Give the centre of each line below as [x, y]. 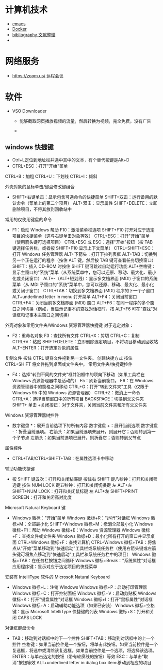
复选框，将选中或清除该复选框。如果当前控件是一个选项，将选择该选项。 [84, 650]
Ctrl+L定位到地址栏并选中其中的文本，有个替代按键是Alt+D [71, 160]
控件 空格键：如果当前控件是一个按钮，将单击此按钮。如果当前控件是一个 [85, 644]
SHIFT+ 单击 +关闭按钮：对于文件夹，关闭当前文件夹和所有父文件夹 [79, 405]
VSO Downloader [29, 111]
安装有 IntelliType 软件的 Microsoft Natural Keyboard [57, 577]
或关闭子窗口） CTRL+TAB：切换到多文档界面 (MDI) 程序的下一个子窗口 [83, 290]
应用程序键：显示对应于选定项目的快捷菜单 [55, 566]
